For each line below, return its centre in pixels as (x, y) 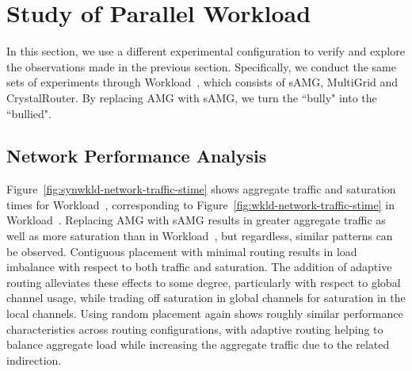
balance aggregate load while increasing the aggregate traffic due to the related (198, 344)
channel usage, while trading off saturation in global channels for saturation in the (206, 298)
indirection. (34, 360)
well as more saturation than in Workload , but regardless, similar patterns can (200, 236)
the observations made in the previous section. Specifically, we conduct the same (201, 66)
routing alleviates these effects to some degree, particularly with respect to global (204, 282)
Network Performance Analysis (137, 156)
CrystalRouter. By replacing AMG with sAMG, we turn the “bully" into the (192, 97)
